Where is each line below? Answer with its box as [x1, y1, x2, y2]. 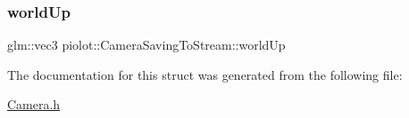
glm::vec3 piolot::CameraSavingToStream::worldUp [7, 35, 286, 54]
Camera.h [7, 95, 61, 114]
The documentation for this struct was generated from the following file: [7, 65, 403, 83]
